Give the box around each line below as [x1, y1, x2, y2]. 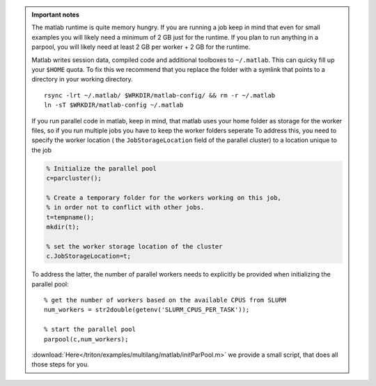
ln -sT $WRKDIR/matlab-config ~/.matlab [44, 101, 184, 109]
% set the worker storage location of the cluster [46, 242, 223, 250]
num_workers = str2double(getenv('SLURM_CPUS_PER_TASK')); [44, 306, 250, 314]
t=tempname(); [46, 213, 95, 221]
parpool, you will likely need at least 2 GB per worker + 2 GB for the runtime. [31, 43, 251, 52]
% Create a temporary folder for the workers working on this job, [46, 194, 282, 201]
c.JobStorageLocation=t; [46, 252, 132, 261]
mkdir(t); [46, 223, 80, 231]
